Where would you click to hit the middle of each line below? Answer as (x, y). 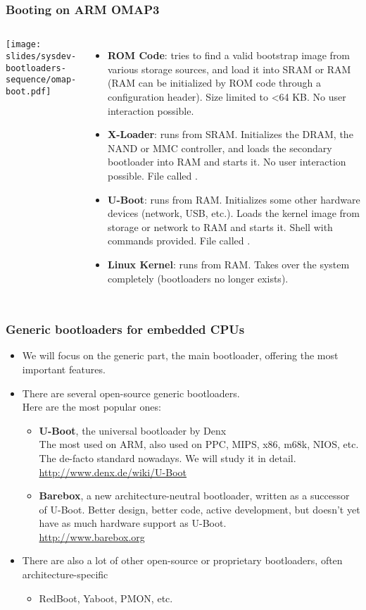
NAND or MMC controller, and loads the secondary (220, 148)
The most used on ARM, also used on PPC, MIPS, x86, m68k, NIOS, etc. (199, 444)
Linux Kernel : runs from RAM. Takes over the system (229, 264)
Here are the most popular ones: (91, 407)
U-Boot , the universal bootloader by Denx (133, 430)
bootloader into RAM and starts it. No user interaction (227, 162)
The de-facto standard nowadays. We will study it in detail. (168, 457)
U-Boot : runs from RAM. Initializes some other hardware (234, 199)
